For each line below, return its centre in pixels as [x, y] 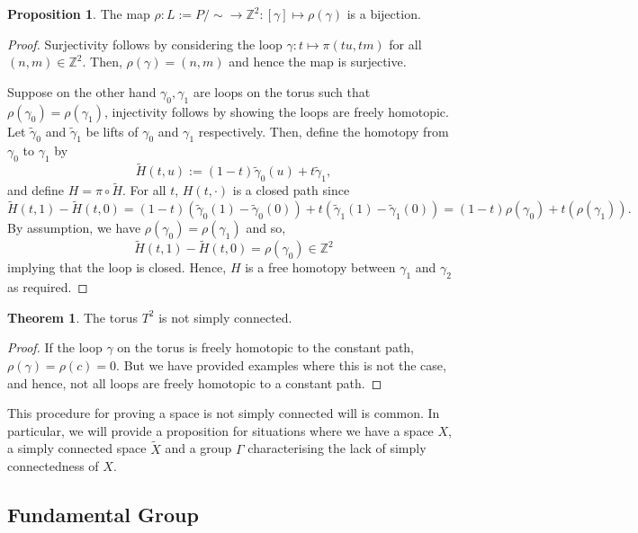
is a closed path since [291, 190]
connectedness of [53, 466]
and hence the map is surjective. [318, 62]
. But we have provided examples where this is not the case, [281, 365]
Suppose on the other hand [82, 91]
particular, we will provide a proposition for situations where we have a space [220, 430]
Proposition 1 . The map [79, 13]
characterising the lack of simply [337, 448]
